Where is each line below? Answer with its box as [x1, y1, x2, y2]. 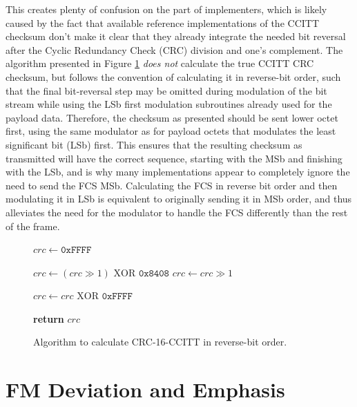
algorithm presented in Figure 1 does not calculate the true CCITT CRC [6, 56, 314, 70]
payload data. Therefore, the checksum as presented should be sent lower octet [6, 110, 338, 124]
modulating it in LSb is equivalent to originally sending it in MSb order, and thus [6, 191, 352, 206]
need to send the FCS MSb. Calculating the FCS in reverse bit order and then [6, 178, 338, 192]
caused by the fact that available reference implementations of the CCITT [6, 15, 320, 30]
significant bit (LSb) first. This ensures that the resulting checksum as [6, 137, 302, 151]
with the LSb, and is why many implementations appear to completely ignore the [6, 164, 350, 179]
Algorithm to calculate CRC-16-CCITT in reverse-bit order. [33, 334, 287, 349]
